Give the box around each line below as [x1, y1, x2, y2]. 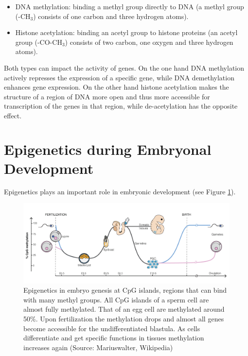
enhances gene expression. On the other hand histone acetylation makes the [4, 82, 229, 92]
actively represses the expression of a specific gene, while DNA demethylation [4, 72, 234, 82]
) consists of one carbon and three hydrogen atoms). [33, 11, 189, 21]
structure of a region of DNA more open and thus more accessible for [4, 91, 210, 101]
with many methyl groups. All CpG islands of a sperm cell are [23, 294, 209, 304]
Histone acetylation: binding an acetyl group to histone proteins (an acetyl [15, 27, 238, 37]
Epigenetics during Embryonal [4, 139, 212, 159]
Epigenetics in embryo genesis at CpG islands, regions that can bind [23, 285, 227, 295]
